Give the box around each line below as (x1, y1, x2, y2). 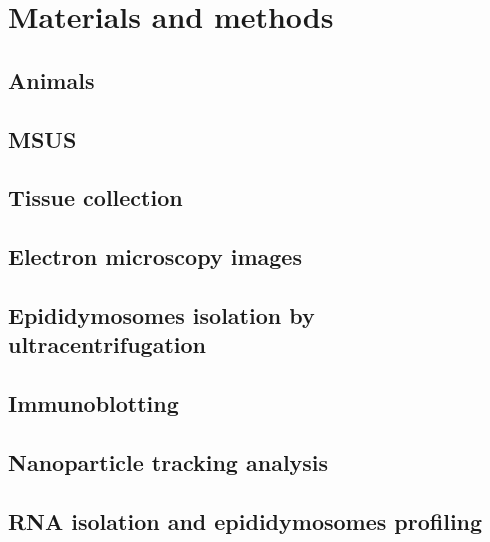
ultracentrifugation (8, 329, 206, 360)
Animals (8, 64, 95, 95)
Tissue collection (8, 182, 183, 213)
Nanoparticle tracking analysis (8, 446, 329, 477)
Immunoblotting (8, 388, 179, 419)
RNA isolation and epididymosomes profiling (8, 505, 483, 536)
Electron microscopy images (8, 241, 302, 272)
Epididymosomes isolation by (8, 299, 315, 330)
